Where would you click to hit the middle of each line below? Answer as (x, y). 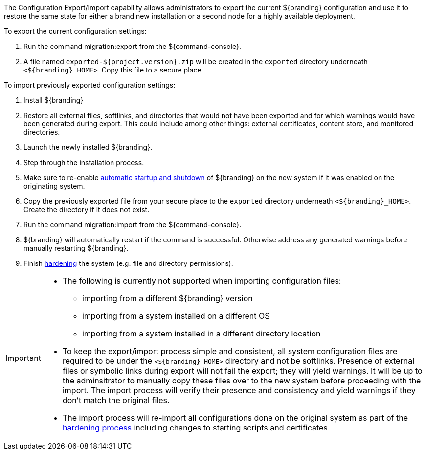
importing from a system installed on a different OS (176, 316)
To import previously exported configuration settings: (90, 85)
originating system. (54, 186)
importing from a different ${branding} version (167, 298)
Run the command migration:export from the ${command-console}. (132, 46)
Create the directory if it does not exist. (87, 209)
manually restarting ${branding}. (76, 248)
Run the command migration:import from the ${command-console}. (133, 225)
